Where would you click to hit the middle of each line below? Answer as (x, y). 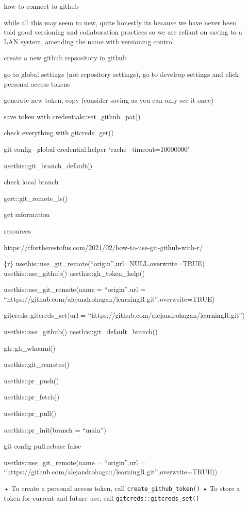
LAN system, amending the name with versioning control (89, 41)
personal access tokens (37, 83)
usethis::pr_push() (32, 380)
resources (17, 230)
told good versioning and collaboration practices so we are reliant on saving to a (123, 32)
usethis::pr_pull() (30, 413)
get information (27, 214)
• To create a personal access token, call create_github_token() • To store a (122, 488)
